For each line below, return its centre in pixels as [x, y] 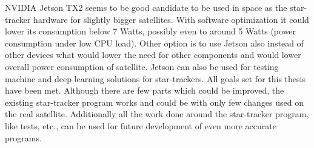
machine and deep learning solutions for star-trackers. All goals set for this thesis [155, 78]
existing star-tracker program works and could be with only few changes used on [154, 102]
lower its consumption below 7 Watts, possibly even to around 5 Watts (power [151, 31]
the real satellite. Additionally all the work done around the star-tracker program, [157, 114]
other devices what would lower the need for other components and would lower [153, 55]
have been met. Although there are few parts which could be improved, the [145, 90]
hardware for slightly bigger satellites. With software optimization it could [171, 19]
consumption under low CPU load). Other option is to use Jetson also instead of [154, 43]
